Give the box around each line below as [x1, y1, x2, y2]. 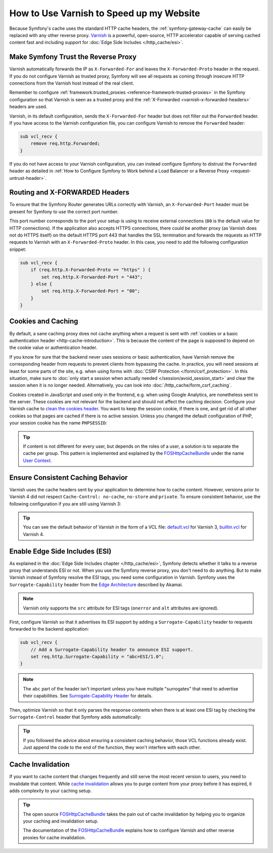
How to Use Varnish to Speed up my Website [9, 8, 200, 19]
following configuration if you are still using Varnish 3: [9, 500, 121, 507]
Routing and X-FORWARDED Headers [9, 188, 129, 197]
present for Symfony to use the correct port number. [9, 208, 119, 215]
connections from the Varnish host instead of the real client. [9, 80, 134, 86]
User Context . [23, 457, 52, 463]
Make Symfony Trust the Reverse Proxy [9, 53, 136, 61]
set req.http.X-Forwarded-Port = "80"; [41, 288, 140, 294]
